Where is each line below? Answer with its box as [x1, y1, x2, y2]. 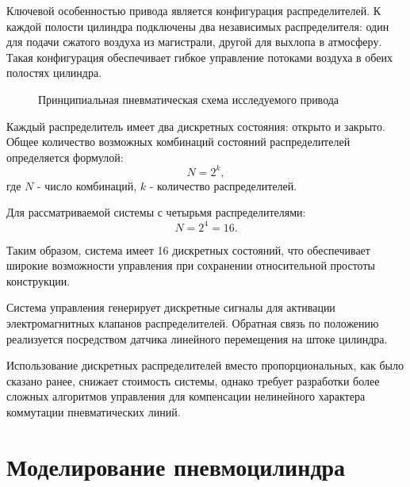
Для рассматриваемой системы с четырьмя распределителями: [6, 204, 306, 220]
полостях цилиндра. [6, 64, 102, 81]
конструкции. [6, 272, 71, 289]
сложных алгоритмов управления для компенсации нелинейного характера [6, 388, 366, 405]
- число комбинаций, [36, 177, 137, 194]
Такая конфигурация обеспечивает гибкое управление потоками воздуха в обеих [6, 48, 393, 65]
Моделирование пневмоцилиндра [6, 450, 346, 482]
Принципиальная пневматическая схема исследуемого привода [38, 90, 339, 107]
